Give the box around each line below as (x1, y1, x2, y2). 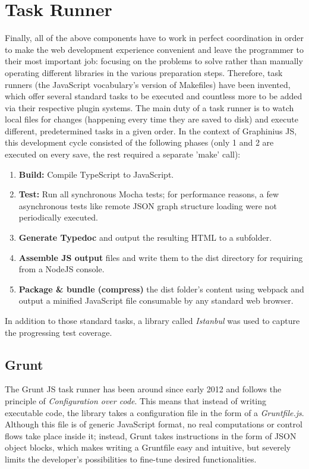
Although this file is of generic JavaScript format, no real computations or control (5, 418, 302, 430)
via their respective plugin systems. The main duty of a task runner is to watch (5, 101, 294, 114)
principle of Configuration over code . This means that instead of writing (5, 394, 267, 407)
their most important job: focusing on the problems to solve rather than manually (5, 55, 303, 67)
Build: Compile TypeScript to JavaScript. (18, 168, 174, 180)
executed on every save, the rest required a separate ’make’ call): (5, 148, 241, 160)
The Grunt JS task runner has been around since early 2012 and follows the (5, 383, 282, 395)
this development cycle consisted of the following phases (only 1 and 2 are (5, 136, 274, 149)
